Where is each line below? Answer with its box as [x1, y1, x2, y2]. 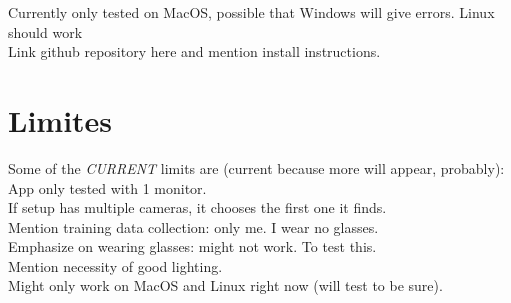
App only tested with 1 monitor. [8, 177, 207, 198]
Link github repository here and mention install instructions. [8, 41, 381, 62]
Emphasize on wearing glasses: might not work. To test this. [8, 236, 377, 257]
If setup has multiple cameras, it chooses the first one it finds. [8, 197, 387, 218]
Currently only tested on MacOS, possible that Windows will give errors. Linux [8, 2, 495, 22]
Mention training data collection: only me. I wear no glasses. [8, 216, 379, 237]
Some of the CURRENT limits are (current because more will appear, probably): [8, 157, 505, 178]
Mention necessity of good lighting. [8, 255, 223, 276]
